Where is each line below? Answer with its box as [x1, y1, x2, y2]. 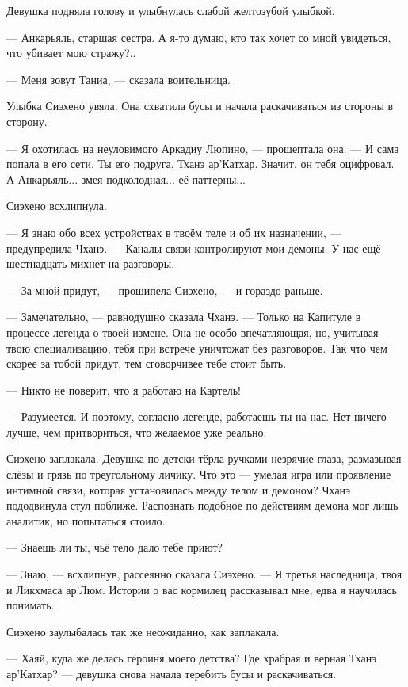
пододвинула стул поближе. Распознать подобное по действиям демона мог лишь [6, 497, 398, 513]
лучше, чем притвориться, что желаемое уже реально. [6, 423, 267, 440]
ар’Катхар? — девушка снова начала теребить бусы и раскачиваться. [6, 666, 337, 681]
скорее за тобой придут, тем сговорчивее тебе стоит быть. [6, 355, 287, 372]
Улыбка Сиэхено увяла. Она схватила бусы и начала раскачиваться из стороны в [6, 97, 394, 114]
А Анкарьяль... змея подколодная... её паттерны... [6, 170, 246, 187]
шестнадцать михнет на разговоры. [6, 255, 175, 272]
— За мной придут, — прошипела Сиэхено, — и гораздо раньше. [6, 281, 323, 298]
